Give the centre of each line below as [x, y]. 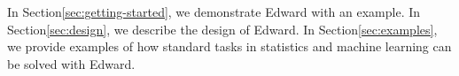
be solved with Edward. [71, 63]
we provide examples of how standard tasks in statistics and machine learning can [229, 46]
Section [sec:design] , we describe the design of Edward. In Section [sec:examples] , [222, 29]
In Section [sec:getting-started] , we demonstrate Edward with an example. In [214, 11]
